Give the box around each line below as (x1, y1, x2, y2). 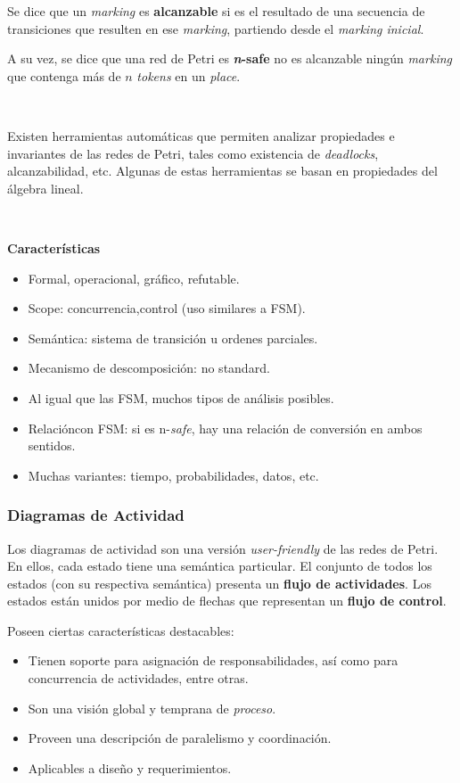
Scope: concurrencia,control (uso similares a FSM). (28, 299, 306, 317)
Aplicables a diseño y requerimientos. (28, 758, 232, 777)
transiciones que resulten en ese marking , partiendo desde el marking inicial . (7, 19, 424, 37)
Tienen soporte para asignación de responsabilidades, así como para (28, 651, 398, 670)
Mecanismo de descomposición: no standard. (28, 359, 270, 377)
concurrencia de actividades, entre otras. (28, 669, 249, 688)
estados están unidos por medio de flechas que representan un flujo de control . (7, 591, 447, 610)
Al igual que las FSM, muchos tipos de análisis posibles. (28, 388, 334, 407)
